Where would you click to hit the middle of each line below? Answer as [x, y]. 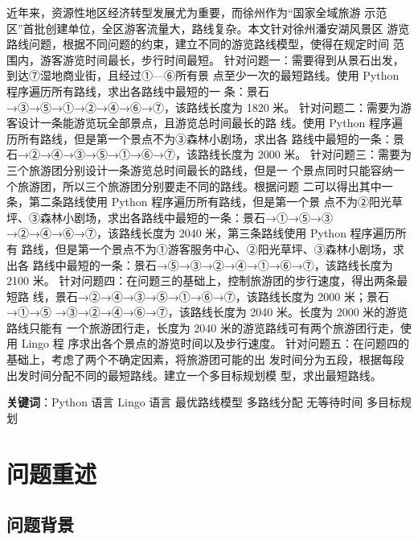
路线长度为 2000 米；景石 [323, 296]
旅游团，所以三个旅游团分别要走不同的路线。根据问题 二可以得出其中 [199, 185]
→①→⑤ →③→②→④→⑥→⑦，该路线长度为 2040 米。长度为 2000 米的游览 [207, 312]
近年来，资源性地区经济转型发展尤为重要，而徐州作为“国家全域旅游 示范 [197, 12]
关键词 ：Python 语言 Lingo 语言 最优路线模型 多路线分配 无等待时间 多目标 [203, 402]
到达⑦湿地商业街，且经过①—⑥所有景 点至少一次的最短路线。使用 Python [203, 75]
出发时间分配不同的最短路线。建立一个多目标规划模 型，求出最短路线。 [194, 375]
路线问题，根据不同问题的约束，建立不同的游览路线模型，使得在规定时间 [198, 44]
